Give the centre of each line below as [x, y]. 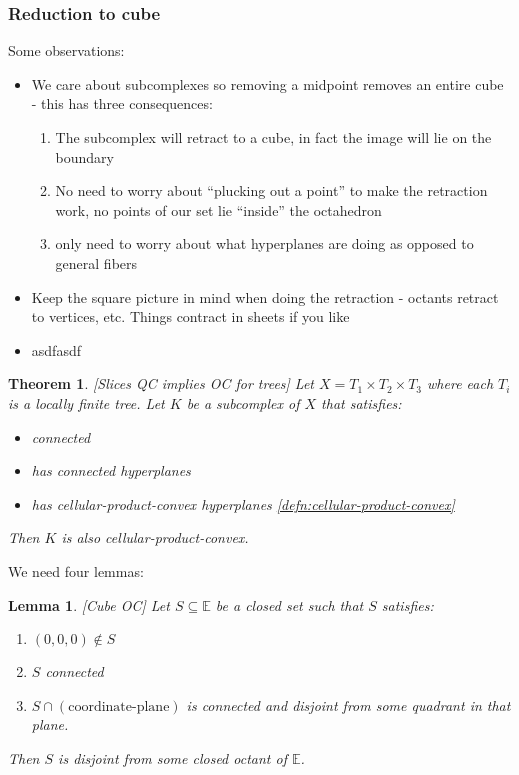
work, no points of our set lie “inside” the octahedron [218, 209]
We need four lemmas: [76, 570]
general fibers [96, 262]
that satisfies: [361, 402]
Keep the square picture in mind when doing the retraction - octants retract [265, 296]
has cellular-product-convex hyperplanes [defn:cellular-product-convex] [243, 503]
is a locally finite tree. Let [86, 402]
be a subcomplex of [243, 402]
